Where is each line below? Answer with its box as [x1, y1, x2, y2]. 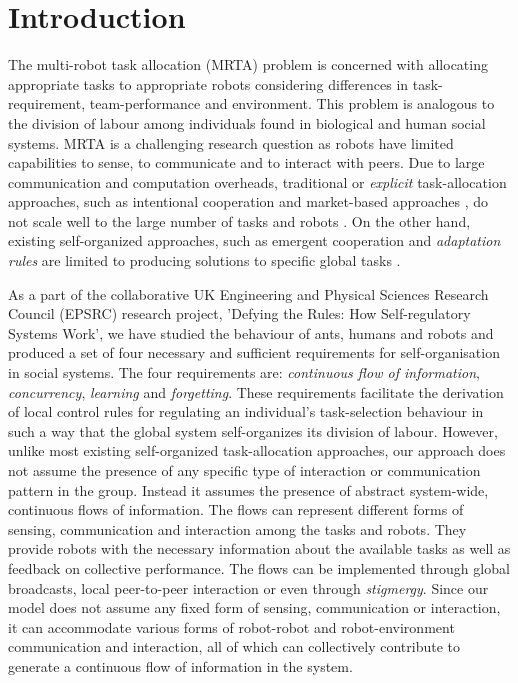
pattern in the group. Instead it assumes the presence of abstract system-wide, [8, 479, 489, 500]
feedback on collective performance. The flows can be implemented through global [8, 557, 510, 578]
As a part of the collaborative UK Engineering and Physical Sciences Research [8, 283, 489, 304]
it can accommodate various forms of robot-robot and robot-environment [8, 616, 455, 637]
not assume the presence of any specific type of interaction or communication [8, 460, 481, 480]
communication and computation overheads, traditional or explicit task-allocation [8, 171, 507, 192]
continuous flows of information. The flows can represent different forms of [8, 499, 464, 520]
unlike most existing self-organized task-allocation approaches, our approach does [8, 440, 506, 461]
